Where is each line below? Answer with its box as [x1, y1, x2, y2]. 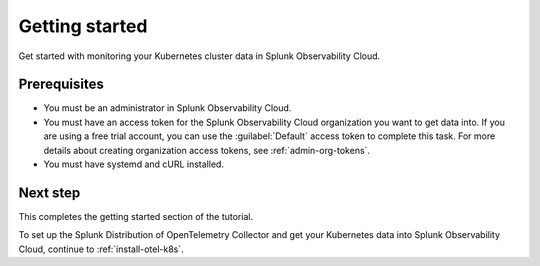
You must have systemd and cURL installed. [43, 158, 225, 170]
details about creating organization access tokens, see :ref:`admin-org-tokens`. [43, 144, 370, 156]
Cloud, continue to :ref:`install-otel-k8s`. [18, 243, 184, 255]
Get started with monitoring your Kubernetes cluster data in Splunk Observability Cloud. [18, 50, 381, 62]
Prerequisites [18, 76, 104, 93]
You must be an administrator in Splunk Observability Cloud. [43, 102, 292, 114]
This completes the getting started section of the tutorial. [18, 210, 254, 222]
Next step [18, 184, 81, 201]
